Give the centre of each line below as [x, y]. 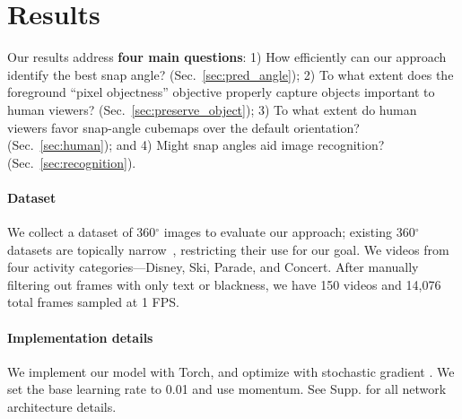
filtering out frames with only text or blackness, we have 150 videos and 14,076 [224, 284]
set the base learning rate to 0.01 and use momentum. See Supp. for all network [227, 389]
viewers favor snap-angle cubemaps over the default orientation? [183, 127]
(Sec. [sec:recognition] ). [72, 162]
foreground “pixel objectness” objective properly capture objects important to [221, 92]
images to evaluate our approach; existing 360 [289, 232]
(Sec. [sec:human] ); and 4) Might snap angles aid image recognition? [196, 145]
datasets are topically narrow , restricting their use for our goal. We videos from [228, 249]
